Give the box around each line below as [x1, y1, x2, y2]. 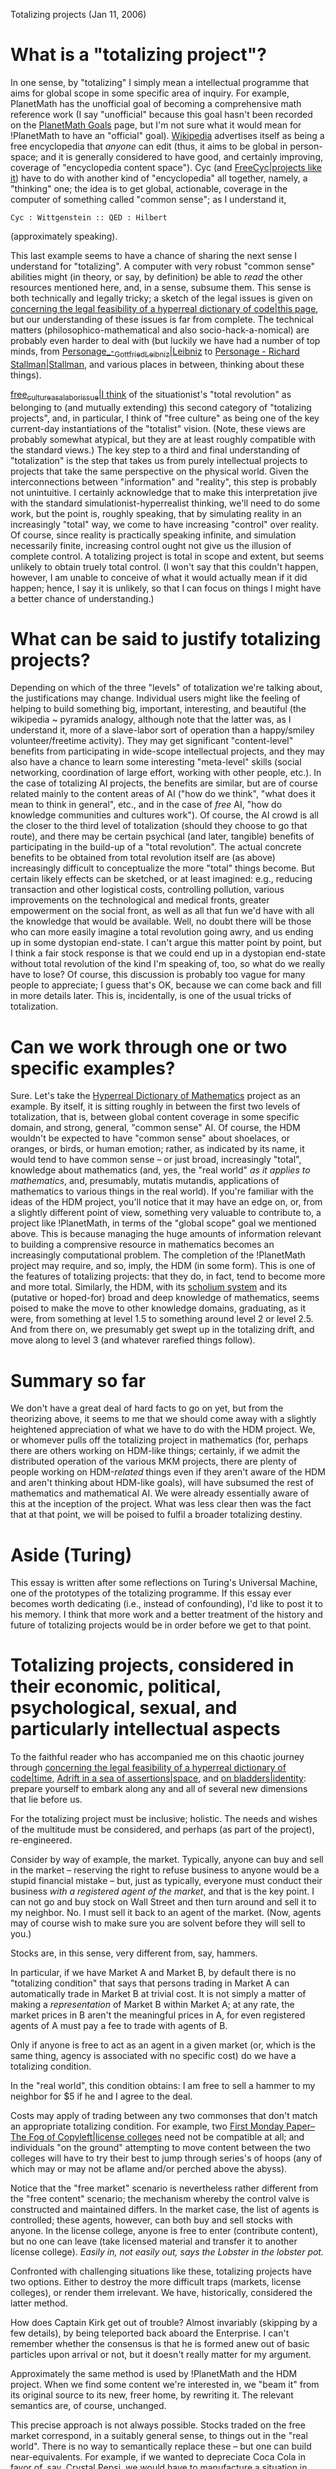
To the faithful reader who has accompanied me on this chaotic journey [10, 1751, 305, 1763]
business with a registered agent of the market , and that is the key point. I [10, 1885, 315, 1898]
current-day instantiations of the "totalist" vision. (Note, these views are [10, 422, 307, 434]
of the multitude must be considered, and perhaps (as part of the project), [10, 1824, 315, 1836]
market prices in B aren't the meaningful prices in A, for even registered [10, 2009, 306, 2021]
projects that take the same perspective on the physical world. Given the [10, 465, 309, 477]
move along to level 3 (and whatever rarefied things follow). [10, 1334, 256, 1346]
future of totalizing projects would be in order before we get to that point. [10, 1619, 312, 1631]
